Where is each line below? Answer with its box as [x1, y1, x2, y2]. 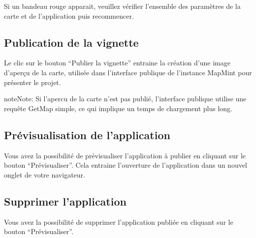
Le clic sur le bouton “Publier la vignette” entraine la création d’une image [4, 58, 230, 68]
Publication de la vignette [4, 34, 139, 50]
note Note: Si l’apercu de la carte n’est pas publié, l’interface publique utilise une [4, 93, 247, 104]
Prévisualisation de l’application [4, 127, 170, 142]
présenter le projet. [4, 77, 61, 87]
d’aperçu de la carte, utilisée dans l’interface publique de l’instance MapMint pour [4, 67, 252, 77]
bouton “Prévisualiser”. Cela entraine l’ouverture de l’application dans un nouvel [4, 160, 247, 170]
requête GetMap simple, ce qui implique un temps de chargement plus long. [4, 103, 232, 113]
